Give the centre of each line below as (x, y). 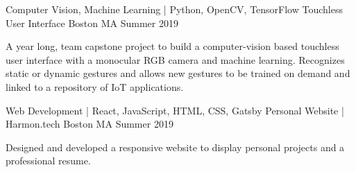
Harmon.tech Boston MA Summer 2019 (90, 124)
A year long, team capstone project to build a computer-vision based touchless (172, 46)
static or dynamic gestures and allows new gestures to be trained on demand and (178, 73)
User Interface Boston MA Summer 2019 (92, 23)
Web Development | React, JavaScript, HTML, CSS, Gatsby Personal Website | (175, 110)
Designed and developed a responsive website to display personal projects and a (175, 147)
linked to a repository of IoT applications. (95, 86)
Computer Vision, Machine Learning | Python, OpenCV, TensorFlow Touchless (174, 9)
